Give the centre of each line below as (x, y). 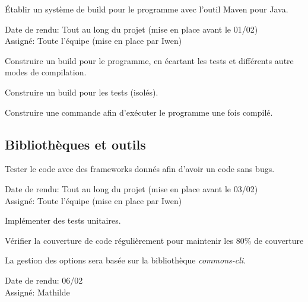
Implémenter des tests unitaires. (63, 220)
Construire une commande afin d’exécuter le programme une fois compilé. (139, 112)
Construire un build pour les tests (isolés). (82, 92)
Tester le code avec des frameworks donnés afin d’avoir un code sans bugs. (140, 169)
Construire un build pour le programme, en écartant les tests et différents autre (149, 60)
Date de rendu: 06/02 (44, 280)
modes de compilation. (46, 72)
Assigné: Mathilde (37, 292)
